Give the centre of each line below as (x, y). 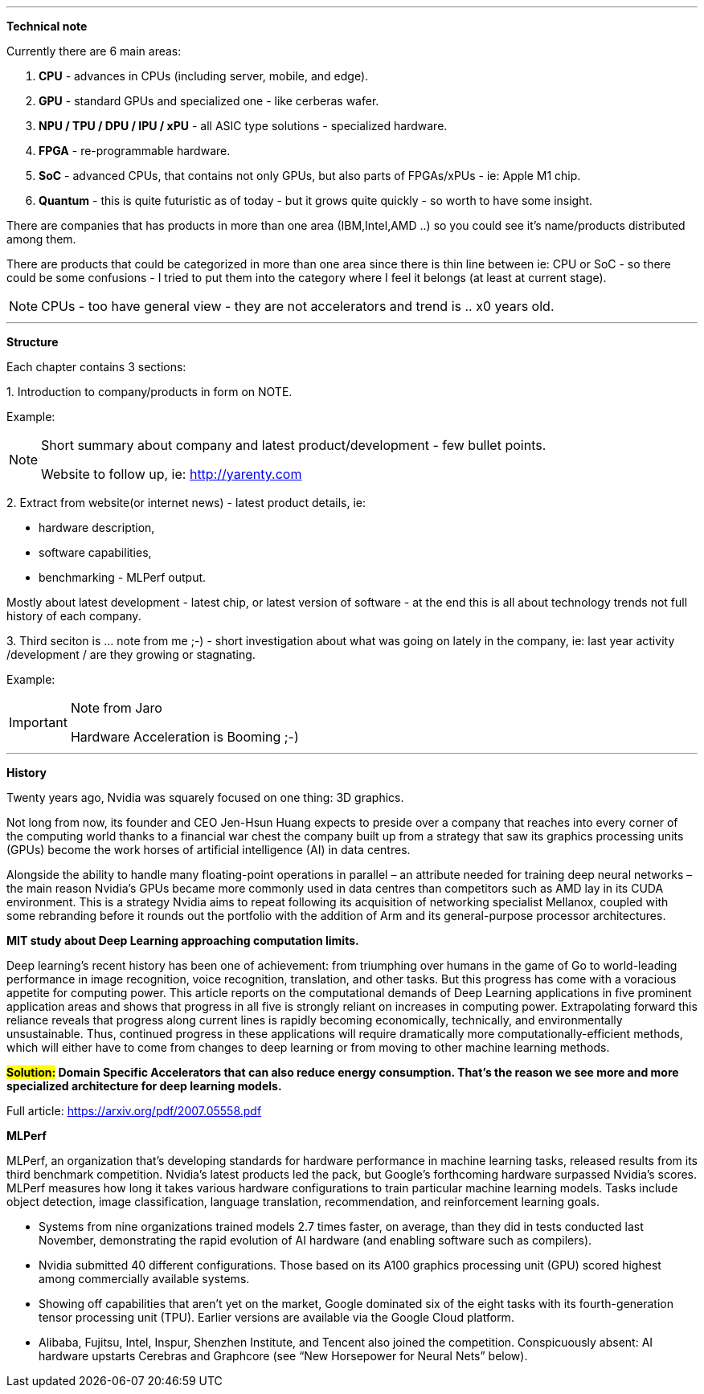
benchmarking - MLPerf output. (123, 577)
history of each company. (74, 616)
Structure (33, 342)
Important (38, 722)
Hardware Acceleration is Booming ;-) (184, 737)
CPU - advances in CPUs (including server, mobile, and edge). (204, 76)
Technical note (47, 26)
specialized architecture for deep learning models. (144, 1086)
